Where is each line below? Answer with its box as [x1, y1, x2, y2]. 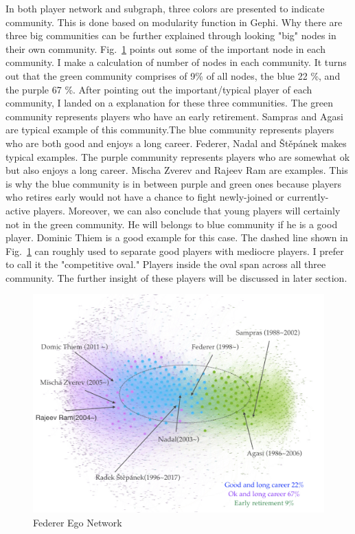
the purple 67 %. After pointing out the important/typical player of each [5, 82, 312, 96]
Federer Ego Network [33, 515, 122, 530]
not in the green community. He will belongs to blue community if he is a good [5, 216, 338, 231]
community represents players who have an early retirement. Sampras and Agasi [5, 109, 343, 123]
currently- [287, 190, 329, 204]
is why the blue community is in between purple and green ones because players [5, 176, 341, 190]
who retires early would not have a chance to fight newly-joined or [5, 190, 284, 204]
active [5, 203, 30, 217]
